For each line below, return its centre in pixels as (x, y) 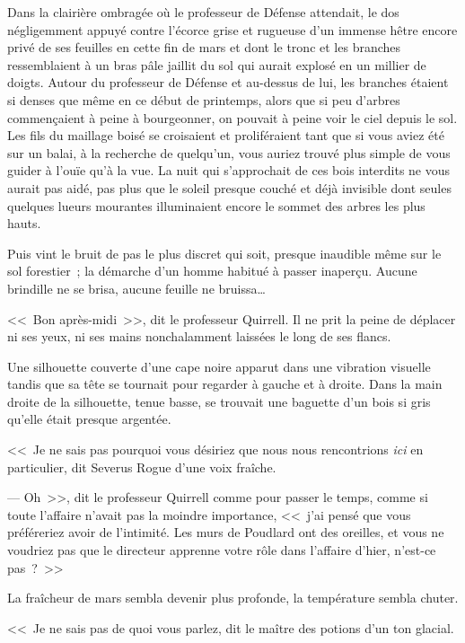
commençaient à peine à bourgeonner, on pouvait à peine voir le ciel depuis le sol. (232, 117)
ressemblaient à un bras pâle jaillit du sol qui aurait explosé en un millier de (217, 64)
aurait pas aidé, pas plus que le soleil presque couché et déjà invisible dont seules (229, 187)
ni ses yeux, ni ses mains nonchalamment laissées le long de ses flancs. (199, 336)
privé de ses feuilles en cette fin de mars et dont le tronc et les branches (204, 47)
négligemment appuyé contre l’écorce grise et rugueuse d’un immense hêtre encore (232, 29)
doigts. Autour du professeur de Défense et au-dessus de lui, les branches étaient (228, 82)
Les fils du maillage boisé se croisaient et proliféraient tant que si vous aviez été (226, 135)
